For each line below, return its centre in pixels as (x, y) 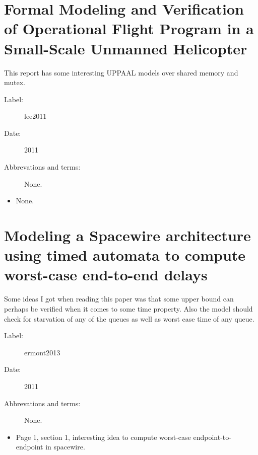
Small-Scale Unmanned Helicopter (126, 48)
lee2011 (36, 116)
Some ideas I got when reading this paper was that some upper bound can (119, 299)
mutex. (15, 82)
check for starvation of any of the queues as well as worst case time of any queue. (129, 318)
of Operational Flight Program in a (129, 28)
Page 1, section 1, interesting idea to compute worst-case (103, 437)
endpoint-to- (212, 437)
